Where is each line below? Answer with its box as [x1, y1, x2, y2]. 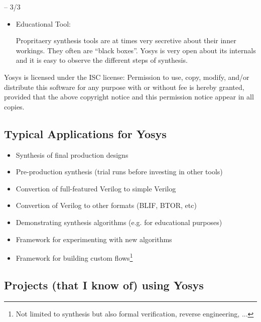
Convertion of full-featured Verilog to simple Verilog [16, 183, 176, 193]
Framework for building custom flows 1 [16, 251, 133, 263]
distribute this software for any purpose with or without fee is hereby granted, [4, 81, 244, 92]
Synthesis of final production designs [16, 149, 128, 160]
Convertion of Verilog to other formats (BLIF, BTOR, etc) [16, 200, 197, 210]
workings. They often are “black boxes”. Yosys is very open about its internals [16, 45, 256, 55]
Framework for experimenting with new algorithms [16, 234, 172, 244]
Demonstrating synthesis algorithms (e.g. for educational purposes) [16, 217, 222, 227]
